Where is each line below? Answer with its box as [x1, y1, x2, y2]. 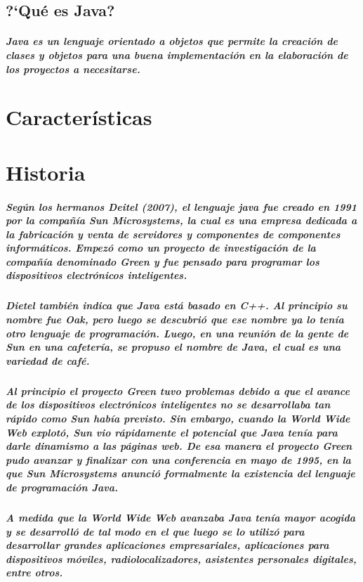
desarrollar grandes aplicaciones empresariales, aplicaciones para [6, 538, 329, 552]
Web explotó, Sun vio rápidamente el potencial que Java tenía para [6, 425, 338, 439]
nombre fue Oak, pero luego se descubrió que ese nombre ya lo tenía [6, 312, 344, 327]
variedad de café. [6, 353, 90, 368]
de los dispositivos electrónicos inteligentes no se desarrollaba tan [6, 397, 331, 412]
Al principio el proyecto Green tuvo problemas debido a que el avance [6, 383, 350, 398]
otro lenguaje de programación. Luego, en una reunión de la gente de [6, 325, 349, 340]
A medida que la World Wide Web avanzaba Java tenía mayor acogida [6, 510, 356, 524]
